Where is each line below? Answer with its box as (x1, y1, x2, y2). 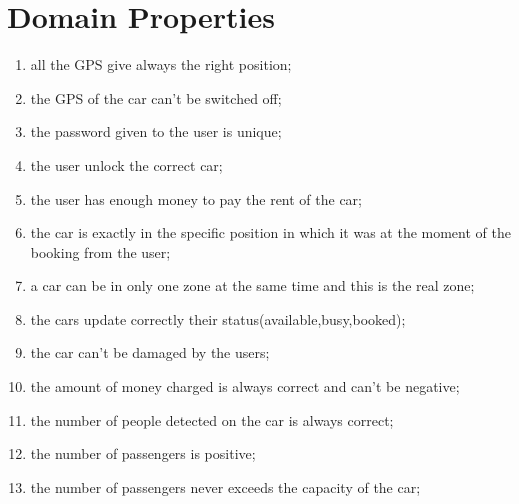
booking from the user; (30, 241, 171, 262)
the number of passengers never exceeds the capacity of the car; (30, 476, 421, 497)
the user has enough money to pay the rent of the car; (30, 188, 362, 209)
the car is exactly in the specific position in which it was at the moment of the (30, 222, 511, 243)
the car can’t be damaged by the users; (30, 342, 270, 363)
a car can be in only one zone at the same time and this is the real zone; (30, 275, 475, 296)
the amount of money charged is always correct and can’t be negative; (30, 376, 460, 397)
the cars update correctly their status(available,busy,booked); (30, 308, 406, 329)
